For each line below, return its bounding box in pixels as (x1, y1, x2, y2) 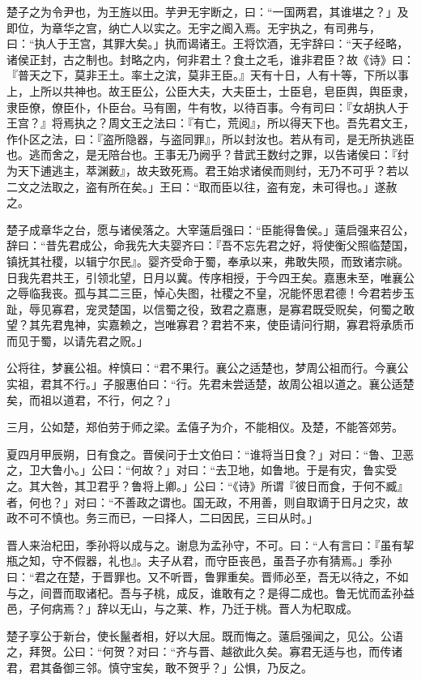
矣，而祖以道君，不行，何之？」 (6, 391, 176, 408)
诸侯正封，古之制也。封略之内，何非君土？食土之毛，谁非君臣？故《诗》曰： (6, 50, 415, 67)
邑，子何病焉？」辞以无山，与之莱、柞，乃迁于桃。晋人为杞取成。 (6, 600, 358, 617)
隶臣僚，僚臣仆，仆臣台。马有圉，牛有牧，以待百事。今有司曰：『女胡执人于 (6, 98, 409, 115)
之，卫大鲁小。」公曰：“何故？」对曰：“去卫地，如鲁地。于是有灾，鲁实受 (6, 461, 398, 478)
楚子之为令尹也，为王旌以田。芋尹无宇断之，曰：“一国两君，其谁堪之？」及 (6, 3, 409, 19)
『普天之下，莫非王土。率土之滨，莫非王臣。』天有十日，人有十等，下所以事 (6, 66, 409, 84)
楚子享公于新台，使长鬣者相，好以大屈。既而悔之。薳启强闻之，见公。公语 (6, 627, 403, 644)
